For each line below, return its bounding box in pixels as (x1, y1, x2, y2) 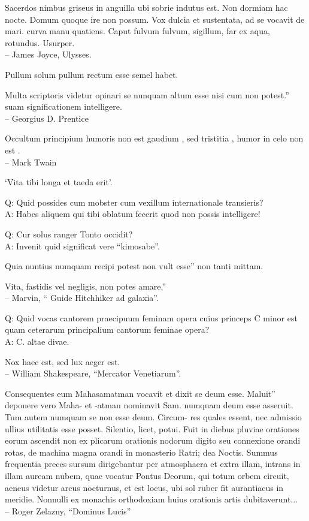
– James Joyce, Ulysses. (5, 48, 92, 61)
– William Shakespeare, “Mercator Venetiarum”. (5, 367, 181, 380)
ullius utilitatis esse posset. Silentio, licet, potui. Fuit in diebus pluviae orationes (5, 422, 299, 435)
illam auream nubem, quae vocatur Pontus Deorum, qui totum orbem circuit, (5, 469, 289, 481)
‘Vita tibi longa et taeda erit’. (5, 176, 113, 188)
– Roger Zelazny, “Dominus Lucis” (5, 504, 131, 517)
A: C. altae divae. (5, 335, 69, 348)
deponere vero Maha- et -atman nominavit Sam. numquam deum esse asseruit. (5, 399, 293, 411)
